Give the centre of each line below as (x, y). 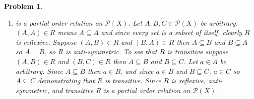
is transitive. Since (133, 81)
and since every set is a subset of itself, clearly (171, 32)
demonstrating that (66, 81)
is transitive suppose (198, 51)
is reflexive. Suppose (46, 42)
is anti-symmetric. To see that (111, 51)
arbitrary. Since (39, 71)
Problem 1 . (23, 6)
